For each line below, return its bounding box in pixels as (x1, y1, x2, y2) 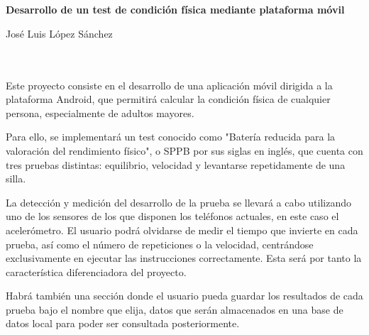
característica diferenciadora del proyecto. (6, 264, 187, 279)
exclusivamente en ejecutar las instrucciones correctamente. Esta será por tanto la (6, 251, 362, 265)
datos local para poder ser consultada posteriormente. (6, 316, 240, 331)
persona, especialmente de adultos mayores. (6, 105, 194, 120)
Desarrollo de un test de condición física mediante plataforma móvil (6, 2, 345, 17)
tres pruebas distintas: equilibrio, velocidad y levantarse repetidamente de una (6, 157, 346, 172)
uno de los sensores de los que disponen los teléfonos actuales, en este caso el (6, 209, 339, 224)
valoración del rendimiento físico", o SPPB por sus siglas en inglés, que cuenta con (6, 143, 363, 158)
